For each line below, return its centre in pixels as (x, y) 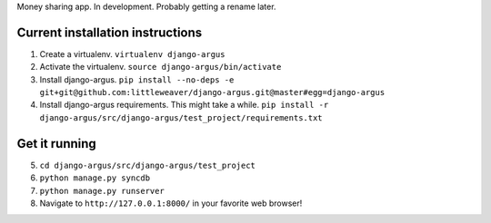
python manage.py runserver (102, 191)
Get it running (57, 144)
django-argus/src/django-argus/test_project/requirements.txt (181, 117)
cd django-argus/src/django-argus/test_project (148, 165)
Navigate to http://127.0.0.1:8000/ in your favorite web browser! (171, 203)
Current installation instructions (110, 32)
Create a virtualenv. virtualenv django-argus (132, 53)
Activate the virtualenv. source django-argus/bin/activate (160, 67)
